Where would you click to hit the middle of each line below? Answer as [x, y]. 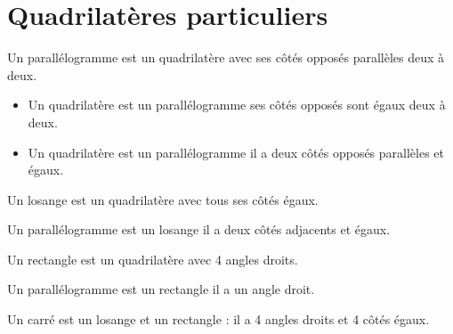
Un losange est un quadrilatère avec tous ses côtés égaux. [163, 199]
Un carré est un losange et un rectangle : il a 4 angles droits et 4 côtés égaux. [218, 319]
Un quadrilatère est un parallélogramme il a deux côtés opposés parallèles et [236, 152]
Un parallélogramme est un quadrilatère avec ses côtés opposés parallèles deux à [226, 57]
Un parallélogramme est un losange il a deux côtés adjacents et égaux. [199, 229]
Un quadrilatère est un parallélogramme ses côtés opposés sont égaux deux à [237, 105]
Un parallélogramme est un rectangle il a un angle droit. [161, 289]
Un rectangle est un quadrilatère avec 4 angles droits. [153, 259]
